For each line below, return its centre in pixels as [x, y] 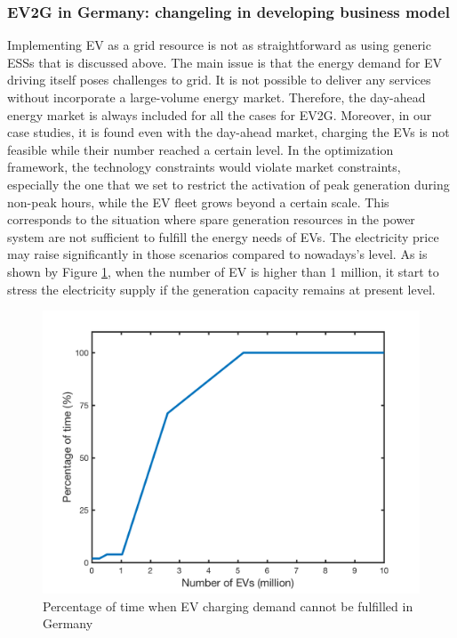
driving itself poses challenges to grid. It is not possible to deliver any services [219, 80]
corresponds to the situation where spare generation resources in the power [211, 219]
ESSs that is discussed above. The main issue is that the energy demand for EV [225, 62]
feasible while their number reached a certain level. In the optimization [200, 149]
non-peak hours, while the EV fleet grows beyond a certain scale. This [198, 202]
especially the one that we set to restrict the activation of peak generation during [228, 184]
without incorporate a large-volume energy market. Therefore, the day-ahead [216, 97]
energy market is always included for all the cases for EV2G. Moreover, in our [220, 114]
